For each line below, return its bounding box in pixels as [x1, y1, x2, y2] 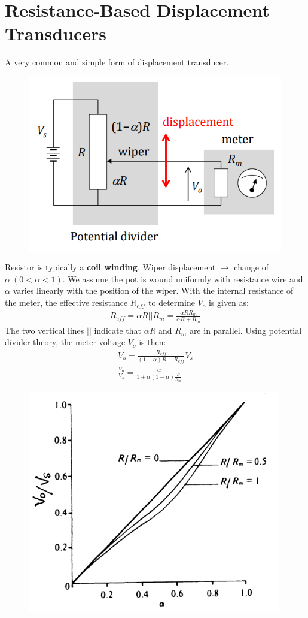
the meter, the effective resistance [5, 296, 128, 309]
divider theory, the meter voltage [5, 336, 126, 348]
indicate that [94, 324, 141, 336]
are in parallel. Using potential [189, 324, 302, 336]
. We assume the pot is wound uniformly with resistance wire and [62, 272, 303, 285]
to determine [148, 296, 195, 309]
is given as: [208, 296, 249, 309]
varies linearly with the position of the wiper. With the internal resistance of [13, 284, 294, 297]
